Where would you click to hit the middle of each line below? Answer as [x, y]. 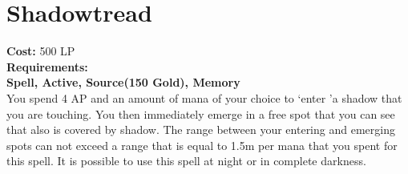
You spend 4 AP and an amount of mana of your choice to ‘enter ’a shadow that [204, 97]
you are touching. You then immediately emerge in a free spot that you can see [201, 113]
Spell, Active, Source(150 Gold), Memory [123, 82]
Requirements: [47, 66]
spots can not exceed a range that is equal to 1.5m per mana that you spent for [202, 145]
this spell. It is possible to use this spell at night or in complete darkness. [186, 161]
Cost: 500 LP [41, 51]
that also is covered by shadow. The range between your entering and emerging [201, 129]
